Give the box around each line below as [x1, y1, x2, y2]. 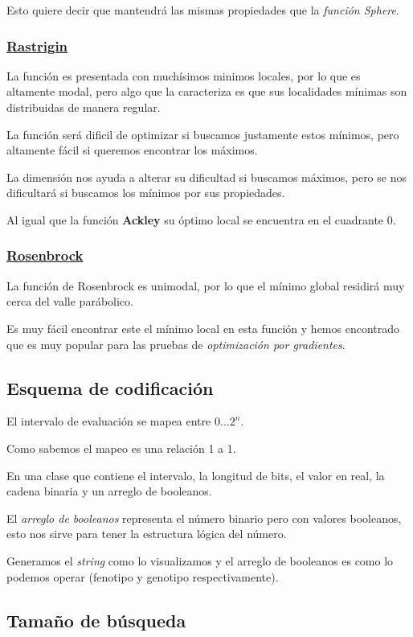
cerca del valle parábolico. [6, 293, 133, 310]
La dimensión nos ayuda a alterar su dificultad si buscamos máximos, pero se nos [6, 168, 407, 185]
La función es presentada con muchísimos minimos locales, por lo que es [6, 67, 361, 84]
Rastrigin [6, 35, 68, 55]
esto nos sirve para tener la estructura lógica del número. [6, 525, 287, 542]
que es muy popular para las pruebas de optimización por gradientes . [6, 335, 346, 352]
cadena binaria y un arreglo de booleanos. [6, 483, 212, 499]
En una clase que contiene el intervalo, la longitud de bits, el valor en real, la [6, 466, 385, 483]
